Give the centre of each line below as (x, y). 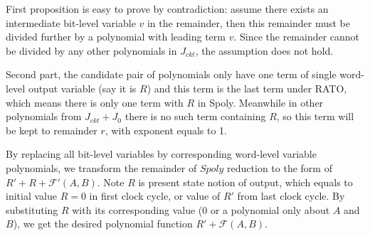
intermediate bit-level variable (71, 22)
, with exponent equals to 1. (166, 130)
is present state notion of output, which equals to (245, 182)
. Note (111, 182)
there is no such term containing (195, 116)
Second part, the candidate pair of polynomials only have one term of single (171, 74)
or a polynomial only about (270, 209)
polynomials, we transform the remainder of (101, 167)
